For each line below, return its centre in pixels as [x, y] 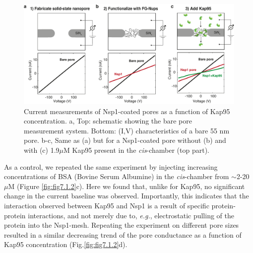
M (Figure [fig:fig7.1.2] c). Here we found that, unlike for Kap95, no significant [126, 186]
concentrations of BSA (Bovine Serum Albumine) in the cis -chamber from [117, 176]
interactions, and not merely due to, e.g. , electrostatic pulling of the [131, 215]
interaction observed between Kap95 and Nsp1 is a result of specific [107, 205]
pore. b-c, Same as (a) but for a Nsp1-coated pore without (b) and [125, 140]
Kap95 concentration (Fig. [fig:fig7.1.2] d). [66, 244]
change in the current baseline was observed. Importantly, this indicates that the [126, 196]
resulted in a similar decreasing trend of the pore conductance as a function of [123, 234]
